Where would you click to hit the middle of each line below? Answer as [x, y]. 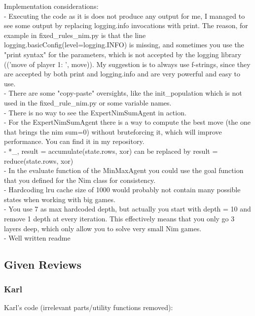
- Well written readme [37, 238]
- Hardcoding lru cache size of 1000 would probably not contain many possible [122, 190]
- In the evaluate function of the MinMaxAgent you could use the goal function [124, 170]
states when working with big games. [60, 199]
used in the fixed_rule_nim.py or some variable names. [88, 102]
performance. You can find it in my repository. [74, 141]
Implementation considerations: [51, 6]
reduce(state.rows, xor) [39, 160]
